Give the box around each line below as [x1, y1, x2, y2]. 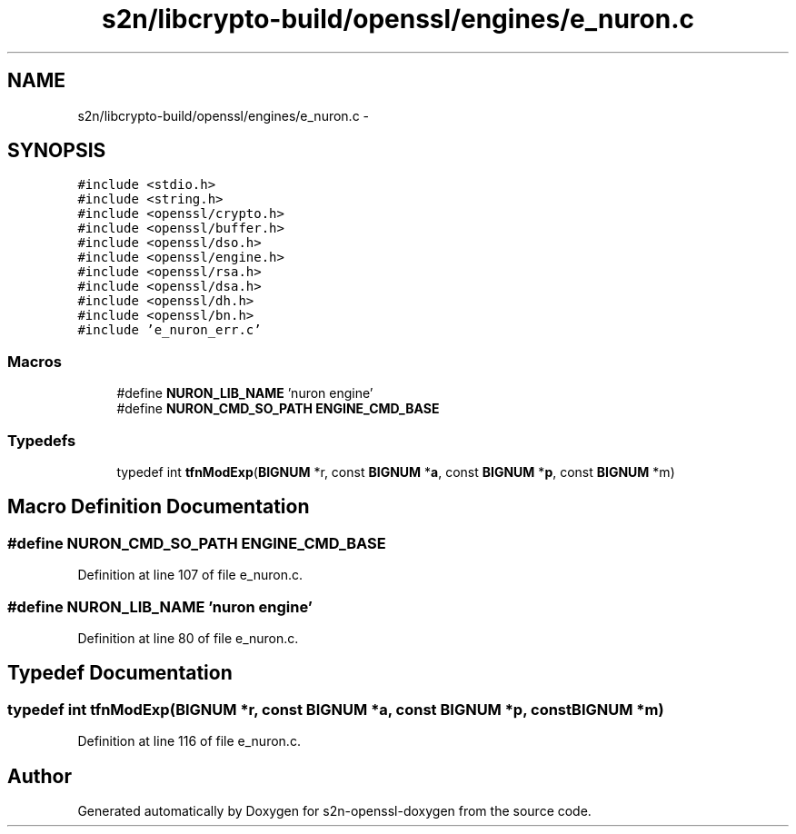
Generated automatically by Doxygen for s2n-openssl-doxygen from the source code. [77, 802, 592, 819]
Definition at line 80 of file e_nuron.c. [77, 630, 299, 646]
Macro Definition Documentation [7, 495, 310, 519]
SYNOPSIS [7, 139, 106, 163]
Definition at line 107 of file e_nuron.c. [77, 567, 303, 583]
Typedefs [7, 431, 76, 450]
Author [7, 764, 72, 788]
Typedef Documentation [7, 661, 233, 685]
